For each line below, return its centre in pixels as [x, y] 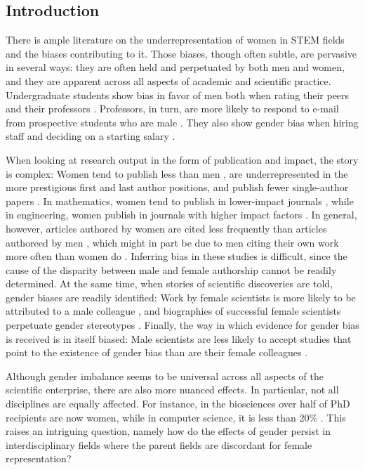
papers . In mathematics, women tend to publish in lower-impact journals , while [180, 201]
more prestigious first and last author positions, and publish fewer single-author [177, 187]
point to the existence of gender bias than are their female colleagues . [157, 352]
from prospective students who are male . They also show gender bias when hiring [182, 122]
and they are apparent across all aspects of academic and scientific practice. [168, 80]
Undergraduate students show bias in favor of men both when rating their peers [178, 94]
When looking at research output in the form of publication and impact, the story [182, 159]
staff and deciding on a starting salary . [91, 136]
